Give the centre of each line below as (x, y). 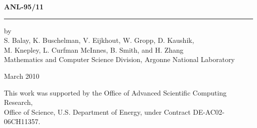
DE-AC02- (209, 112)
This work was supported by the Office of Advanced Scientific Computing (115, 92)
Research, (19, 102)
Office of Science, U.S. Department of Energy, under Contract (97, 112)
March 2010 (22, 76)
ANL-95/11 (24, 6)
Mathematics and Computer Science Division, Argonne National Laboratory (120, 59)
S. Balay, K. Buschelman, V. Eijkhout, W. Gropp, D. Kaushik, (99, 40)
